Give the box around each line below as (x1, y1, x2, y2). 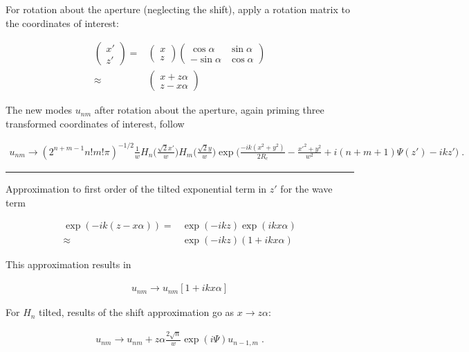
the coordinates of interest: (6, 15, 119, 30)
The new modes (6, 103, 73, 117)
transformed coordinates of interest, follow (6, 116, 185, 130)
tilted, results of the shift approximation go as (39, 305, 234, 319)
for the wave (280, 182, 333, 196)
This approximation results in (6, 257, 131, 272)
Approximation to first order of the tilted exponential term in (6, 182, 267, 196)
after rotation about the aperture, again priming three (94, 103, 324, 117)
